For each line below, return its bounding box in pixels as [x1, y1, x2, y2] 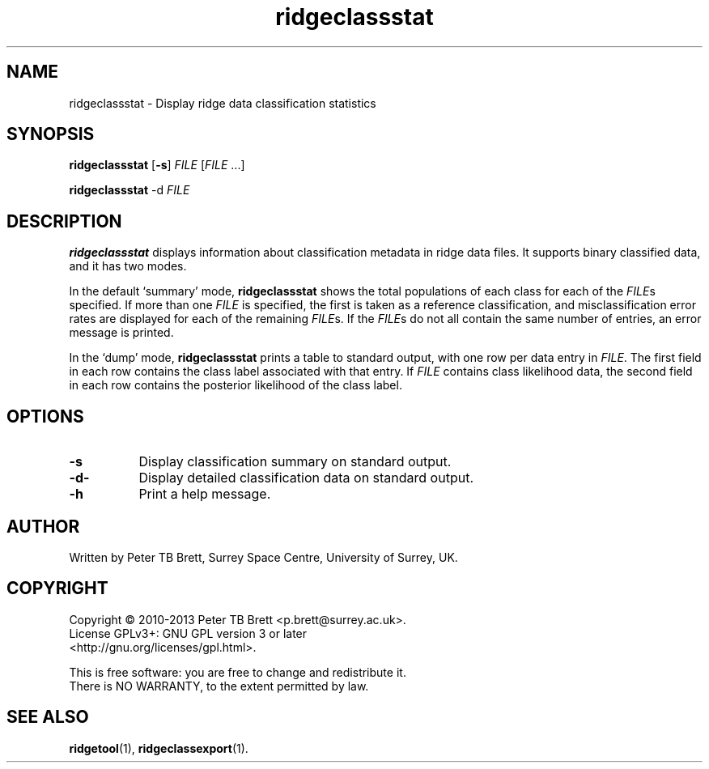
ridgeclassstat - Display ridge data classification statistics [69, 96, 376, 110]
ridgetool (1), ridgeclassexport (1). [69, 741, 248, 755]
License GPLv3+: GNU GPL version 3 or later [69, 626, 308, 640]
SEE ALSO [6, 707, 89, 728]
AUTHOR [6, 516, 80, 537]
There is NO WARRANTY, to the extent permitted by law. [69, 678, 369, 693]
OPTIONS [6, 406, 84, 427]
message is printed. [69, 325, 174, 340]
